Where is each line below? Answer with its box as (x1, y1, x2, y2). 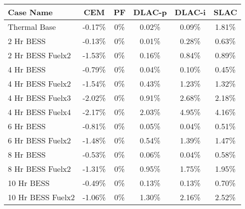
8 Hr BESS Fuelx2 (8, 163, 71, 174)
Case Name (8, 6, 53, 18)
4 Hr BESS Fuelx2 (8, 78, 71, 89)
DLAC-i (174, 6, 206, 18)
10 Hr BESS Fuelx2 (8, 191, 75, 203)
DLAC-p (133, 6, 167, 18)
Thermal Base (8, 21, 56, 32)
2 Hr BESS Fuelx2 (8, 49, 71, 61)
